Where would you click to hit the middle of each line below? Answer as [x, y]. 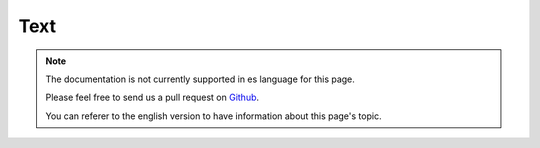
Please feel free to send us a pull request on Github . [152, 97]
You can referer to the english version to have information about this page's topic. [213, 116]
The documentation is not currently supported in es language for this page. [200, 79]
